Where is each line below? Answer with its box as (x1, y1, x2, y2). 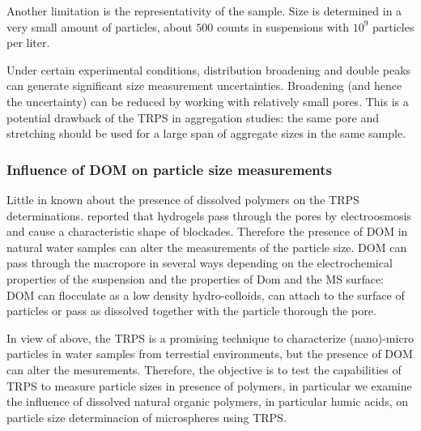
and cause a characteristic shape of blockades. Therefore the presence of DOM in (6, 223, 408, 240)
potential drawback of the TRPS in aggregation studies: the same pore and (6, 109, 380, 126)
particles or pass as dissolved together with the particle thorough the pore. (6, 302, 376, 319)
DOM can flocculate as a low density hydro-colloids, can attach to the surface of (6, 286, 405, 303)
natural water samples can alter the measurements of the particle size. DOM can (6, 238, 407, 255)
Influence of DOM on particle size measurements (6, 159, 332, 179)
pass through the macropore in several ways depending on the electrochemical (6, 254, 393, 271)
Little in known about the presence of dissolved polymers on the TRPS (6, 190, 359, 207)
